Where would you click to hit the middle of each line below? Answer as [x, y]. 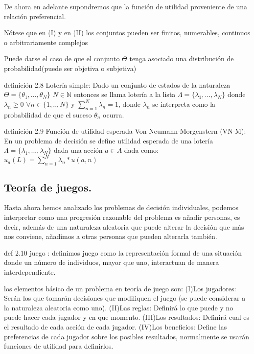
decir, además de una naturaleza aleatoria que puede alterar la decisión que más [124, 226]
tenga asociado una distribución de [182, 59]
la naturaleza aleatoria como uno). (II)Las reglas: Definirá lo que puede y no [119, 307]
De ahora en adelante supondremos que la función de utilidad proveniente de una [126, 6]
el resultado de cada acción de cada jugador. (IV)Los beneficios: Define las [115, 326]
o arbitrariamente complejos [46, 42]
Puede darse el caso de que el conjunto [62, 59]
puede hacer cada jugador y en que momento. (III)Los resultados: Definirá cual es [127, 317]
